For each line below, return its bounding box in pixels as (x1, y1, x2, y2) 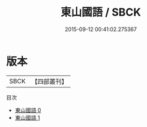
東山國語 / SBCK (61, 5, 141, 19)
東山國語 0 (14, 106, 41, 114)
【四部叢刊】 (31, 77, 68, 86)
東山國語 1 (14, 114, 40, 121)
